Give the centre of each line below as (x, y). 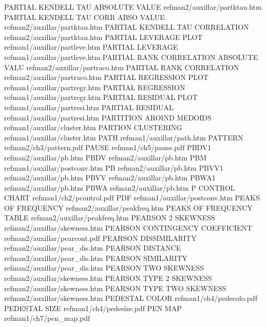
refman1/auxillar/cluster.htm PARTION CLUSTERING (93, 127)
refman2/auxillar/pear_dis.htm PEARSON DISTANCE (93, 248)
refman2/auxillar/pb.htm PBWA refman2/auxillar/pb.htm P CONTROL (120, 187)
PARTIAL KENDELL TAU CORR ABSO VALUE (84, 17)
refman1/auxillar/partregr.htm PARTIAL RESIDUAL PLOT (101, 97)
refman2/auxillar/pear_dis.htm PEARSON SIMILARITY (96, 258)
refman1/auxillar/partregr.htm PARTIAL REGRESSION (95, 87)
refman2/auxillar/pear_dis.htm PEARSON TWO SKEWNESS (104, 268)
